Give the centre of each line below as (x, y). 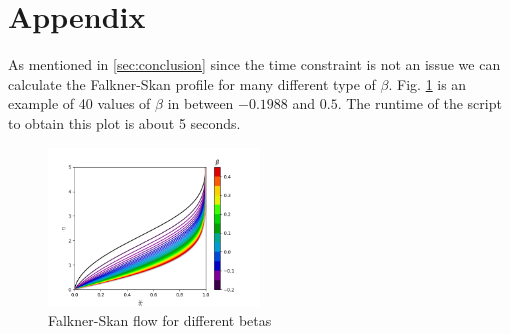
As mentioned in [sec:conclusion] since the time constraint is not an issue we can (254, 64)
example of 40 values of (79, 103)
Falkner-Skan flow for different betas (160, 320)
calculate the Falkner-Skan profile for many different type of (192, 83)
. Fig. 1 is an (427, 83)
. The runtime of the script (419, 103)
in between (200, 103)
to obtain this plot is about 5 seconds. (124, 122)
